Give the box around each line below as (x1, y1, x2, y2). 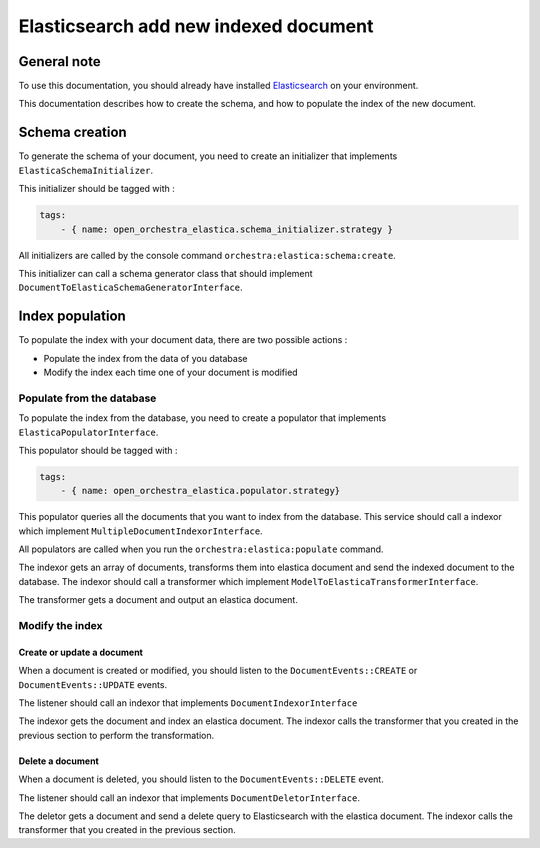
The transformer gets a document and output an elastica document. (18, 594, 299, 606)
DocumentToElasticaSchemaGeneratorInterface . (18, 281, 244, 294)
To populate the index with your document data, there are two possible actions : (18, 334, 348, 346)
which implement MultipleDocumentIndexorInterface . (18, 525, 264, 537)
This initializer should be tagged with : (18, 183, 175, 195)
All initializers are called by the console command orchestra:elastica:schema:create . (18, 249, 397, 261)
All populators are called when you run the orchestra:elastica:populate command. (18, 543, 384, 555)
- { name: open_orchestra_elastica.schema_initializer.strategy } (60, 223, 394, 235)
